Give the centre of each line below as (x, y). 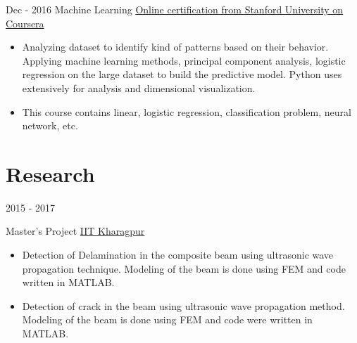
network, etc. (50, 125)
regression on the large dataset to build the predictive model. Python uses (182, 74)
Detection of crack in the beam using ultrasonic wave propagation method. (183, 305)
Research (50, 173)
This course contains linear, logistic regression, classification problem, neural (187, 111)
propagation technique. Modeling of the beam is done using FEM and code (184, 268)
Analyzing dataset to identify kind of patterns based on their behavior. (175, 47)
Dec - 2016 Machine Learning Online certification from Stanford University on (175, 9)
